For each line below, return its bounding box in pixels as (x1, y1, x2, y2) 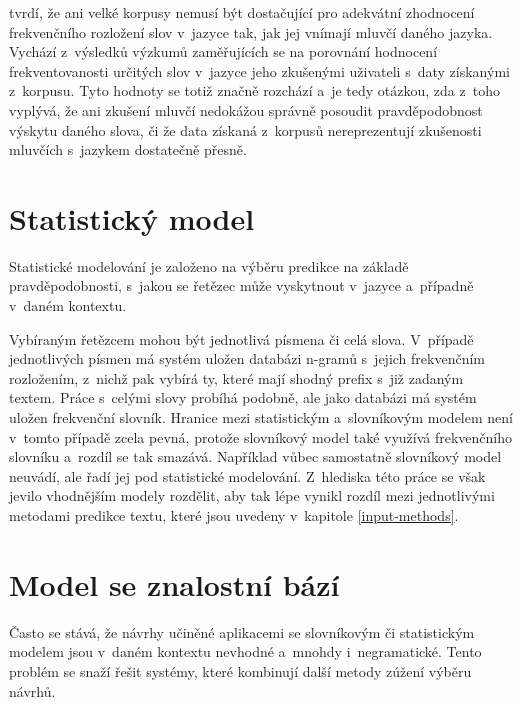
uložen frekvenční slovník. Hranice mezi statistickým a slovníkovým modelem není (9, 407, 513, 428)
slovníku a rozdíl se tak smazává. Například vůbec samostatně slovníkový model (9, 446, 502, 467)
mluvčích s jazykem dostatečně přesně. (9, 139, 247, 160)
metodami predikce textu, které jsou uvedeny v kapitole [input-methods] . (9, 505, 459, 525)
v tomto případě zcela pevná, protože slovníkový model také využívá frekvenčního (9, 426, 513, 447)
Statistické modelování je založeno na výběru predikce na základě (9, 255, 409, 276)
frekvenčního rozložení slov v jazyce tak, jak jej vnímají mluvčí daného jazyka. (9, 21, 493, 42)
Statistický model (9, 197, 255, 238)
